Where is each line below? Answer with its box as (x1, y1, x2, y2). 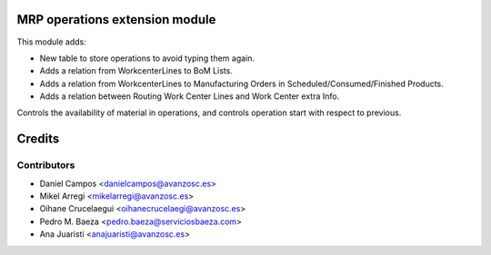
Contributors (16, 159, 75, 172)
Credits (16, 132, 60, 147)
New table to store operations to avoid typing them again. (39, 53, 255, 64)
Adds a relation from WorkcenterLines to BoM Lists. (39, 65, 234, 76)
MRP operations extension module (16, 12, 216, 27)
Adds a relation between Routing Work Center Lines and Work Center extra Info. (39, 91, 340, 102)
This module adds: (16, 36, 86, 47)
